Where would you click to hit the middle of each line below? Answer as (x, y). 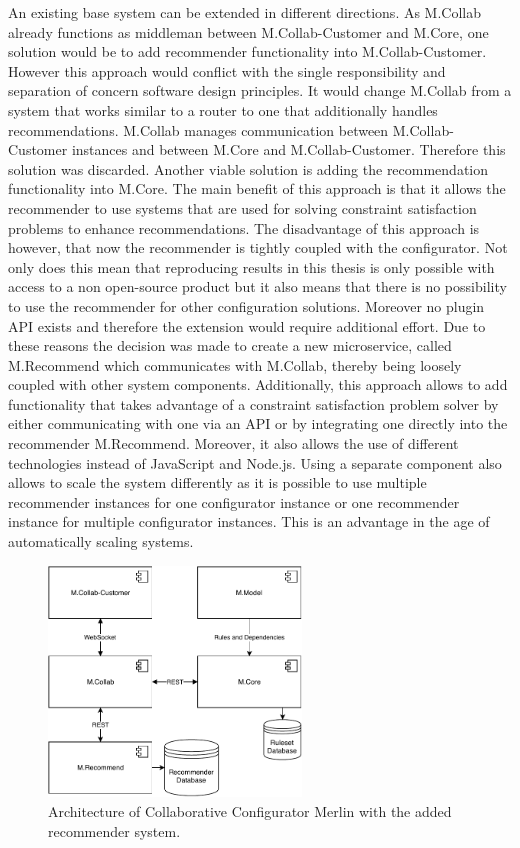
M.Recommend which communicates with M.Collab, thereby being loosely (235, 364)
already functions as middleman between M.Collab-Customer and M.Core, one (248, 31)
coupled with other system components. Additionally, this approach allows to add (258, 384)
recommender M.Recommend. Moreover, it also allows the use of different (233, 443)
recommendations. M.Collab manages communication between (198, 129)
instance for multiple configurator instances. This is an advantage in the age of (249, 521)
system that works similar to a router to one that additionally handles (223, 109)
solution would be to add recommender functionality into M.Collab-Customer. (247, 51)
